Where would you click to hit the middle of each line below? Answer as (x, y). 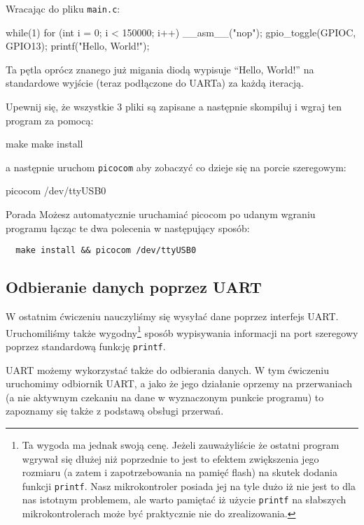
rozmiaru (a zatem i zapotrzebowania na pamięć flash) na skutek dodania (180, 472)
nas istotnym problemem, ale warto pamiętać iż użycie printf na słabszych (184, 499)
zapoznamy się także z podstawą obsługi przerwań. (115, 411)
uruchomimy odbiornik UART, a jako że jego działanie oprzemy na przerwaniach (179, 383)
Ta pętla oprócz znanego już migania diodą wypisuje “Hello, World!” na (160, 69)
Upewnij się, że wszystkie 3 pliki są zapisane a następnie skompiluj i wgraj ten (174, 107)
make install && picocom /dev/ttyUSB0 (106, 251)
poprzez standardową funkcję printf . (86, 346)
